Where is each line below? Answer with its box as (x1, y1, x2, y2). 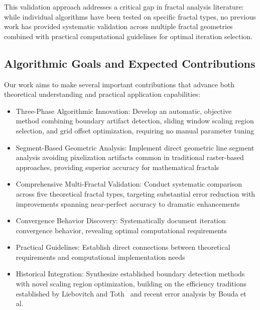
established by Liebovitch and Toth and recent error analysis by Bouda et (16, 288, 246, 298)
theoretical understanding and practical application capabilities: (4, 89, 200, 99)
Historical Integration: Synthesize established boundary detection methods (16, 268, 245, 279)
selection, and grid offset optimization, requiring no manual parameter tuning (16, 125, 254, 135)
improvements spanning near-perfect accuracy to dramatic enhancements (16, 198, 240, 209)
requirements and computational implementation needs (16, 251, 185, 262)
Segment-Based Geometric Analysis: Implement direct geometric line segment (16, 142, 254, 152)
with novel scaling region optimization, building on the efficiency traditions (16, 278, 246, 289)
